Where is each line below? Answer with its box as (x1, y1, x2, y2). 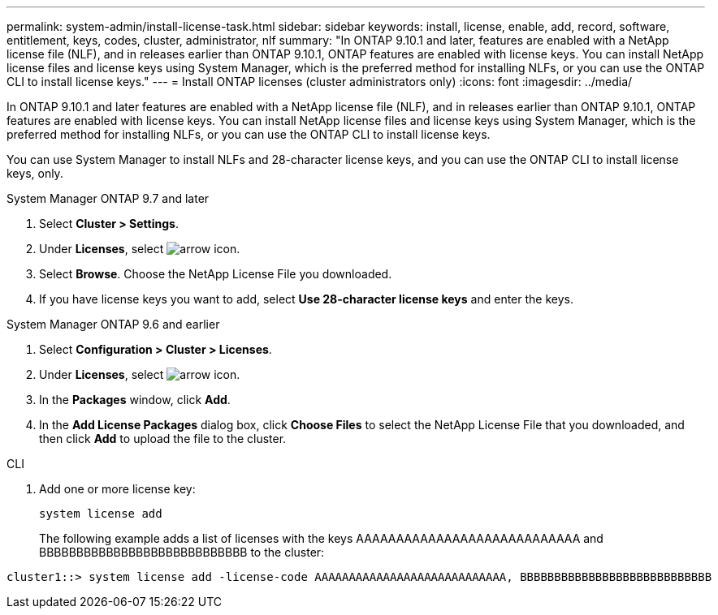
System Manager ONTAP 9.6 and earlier (6, 317, 220, 331)
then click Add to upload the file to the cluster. (39, 432, 287, 445)
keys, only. (6, 166, 63, 180)
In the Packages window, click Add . (39, 393, 231, 406)
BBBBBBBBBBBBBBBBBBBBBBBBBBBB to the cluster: (39, 545, 325, 559)
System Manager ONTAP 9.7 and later (6, 191, 210, 205)
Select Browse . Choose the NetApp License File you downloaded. (39, 267, 392, 281)
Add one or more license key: (39, 482, 196, 496)
